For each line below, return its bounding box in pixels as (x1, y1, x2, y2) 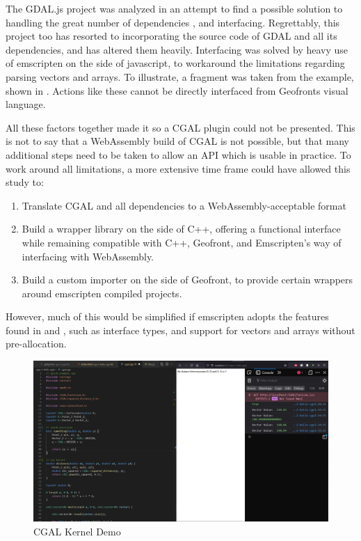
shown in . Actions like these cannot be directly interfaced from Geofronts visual (6, 83, 348, 97)
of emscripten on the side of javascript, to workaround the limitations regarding (6, 56, 345, 70)
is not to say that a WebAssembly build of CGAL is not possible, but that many (6, 134, 349, 148)
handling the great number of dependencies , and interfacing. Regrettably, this (6, 15, 340, 29)
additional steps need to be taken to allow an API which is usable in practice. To (6, 147, 351, 162)
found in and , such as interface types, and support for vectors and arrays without (6, 322, 355, 337)
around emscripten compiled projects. (22, 285, 182, 300)
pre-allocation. (6, 336, 67, 351)
